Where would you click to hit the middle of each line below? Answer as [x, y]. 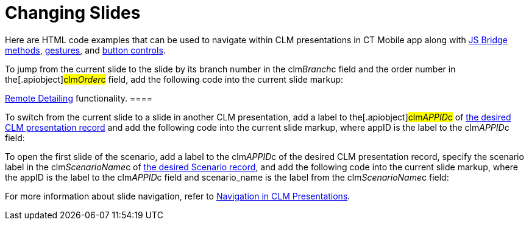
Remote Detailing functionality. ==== [79, 98]
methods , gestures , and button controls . [85, 50]
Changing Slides [73, 13]
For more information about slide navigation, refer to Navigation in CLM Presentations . [178, 196]
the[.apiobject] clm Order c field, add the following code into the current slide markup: [174, 79]
